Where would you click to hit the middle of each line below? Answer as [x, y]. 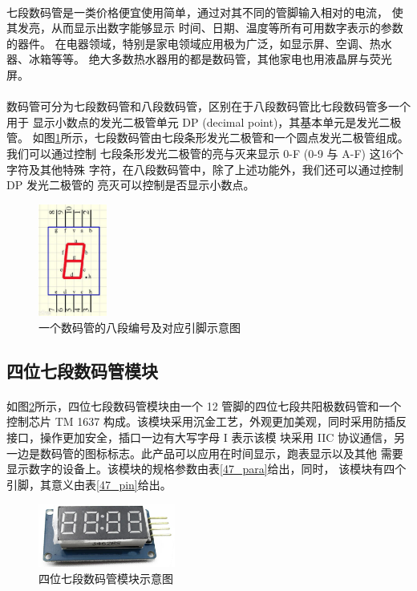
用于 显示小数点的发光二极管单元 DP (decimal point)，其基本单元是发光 [193, 121]
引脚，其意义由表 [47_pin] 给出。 [89, 484]
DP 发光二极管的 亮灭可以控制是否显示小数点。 [131, 185]
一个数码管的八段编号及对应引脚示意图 [140, 327]
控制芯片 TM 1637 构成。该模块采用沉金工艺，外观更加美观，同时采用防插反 [206, 421]
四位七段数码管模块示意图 [106, 578]
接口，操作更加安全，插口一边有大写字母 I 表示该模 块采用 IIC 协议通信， [200, 437]
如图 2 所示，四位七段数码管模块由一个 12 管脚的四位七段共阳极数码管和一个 [204, 405]
